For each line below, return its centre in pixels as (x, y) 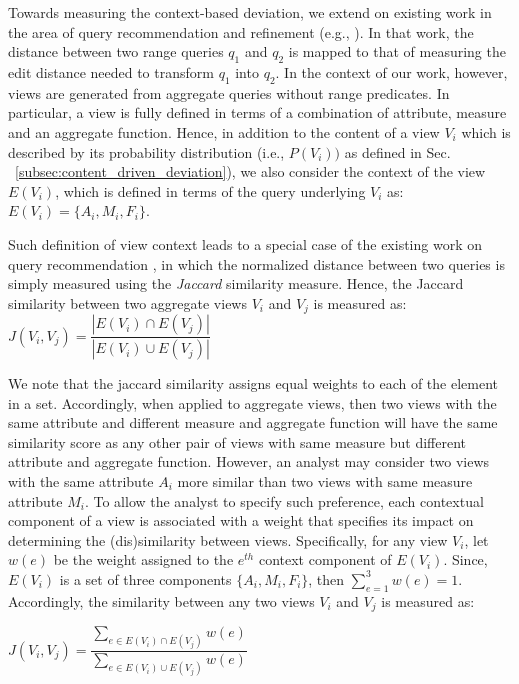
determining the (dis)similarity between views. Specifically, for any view (228, 539)
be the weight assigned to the (143, 559)
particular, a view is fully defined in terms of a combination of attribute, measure (257, 112)
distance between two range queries (116, 51)
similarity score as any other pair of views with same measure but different (237, 441)
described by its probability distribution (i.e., (146, 151)
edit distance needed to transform (111, 71)
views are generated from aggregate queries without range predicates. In (229, 92)
